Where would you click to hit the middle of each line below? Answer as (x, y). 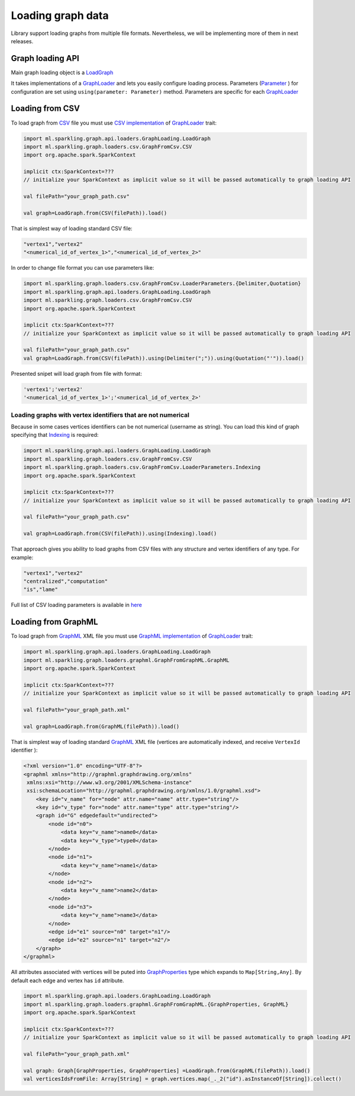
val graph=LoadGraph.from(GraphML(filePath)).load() (101, 726)
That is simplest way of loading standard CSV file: (72, 229)
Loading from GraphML (54, 622)
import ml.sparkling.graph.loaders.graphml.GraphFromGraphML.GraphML (126, 660)
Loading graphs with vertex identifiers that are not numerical (100, 415)
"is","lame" (41, 589)
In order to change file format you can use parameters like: (83, 268)
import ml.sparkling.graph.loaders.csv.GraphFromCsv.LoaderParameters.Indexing (142, 467)
